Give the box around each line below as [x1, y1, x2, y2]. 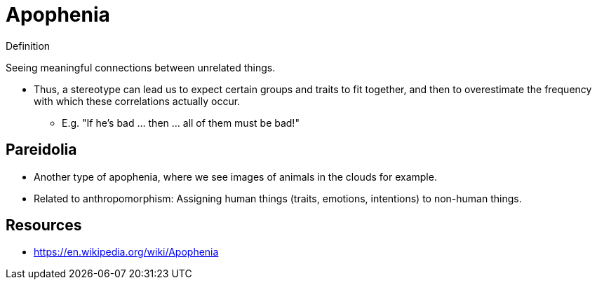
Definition [6, 39, 51, 52]
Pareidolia [6, 141, 77, 159]
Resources [6, 216, 82, 235]
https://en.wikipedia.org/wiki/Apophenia [34, 246, 219, 258]
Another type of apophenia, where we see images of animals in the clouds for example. [34, 170, 437, 183]
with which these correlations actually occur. [34, 95, 241, 107]
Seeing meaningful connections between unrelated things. [6, 61, 276, 74]
